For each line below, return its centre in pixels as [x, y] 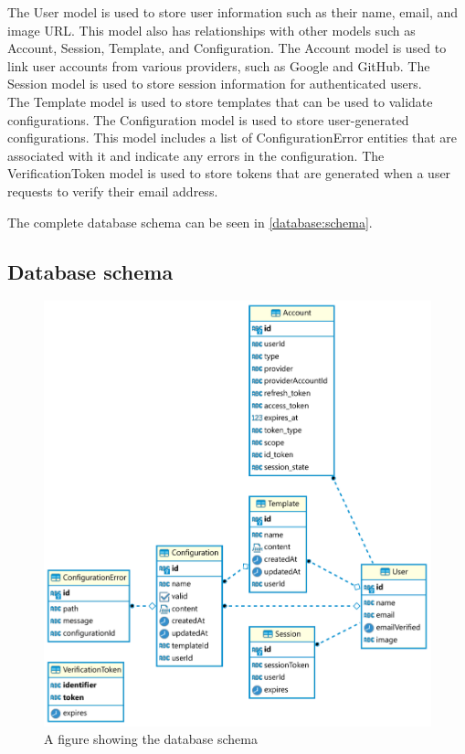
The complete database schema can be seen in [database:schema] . [190, 222]
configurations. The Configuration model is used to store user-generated [208, 119]
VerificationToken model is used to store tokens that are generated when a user [229, 173]
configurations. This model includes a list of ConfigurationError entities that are [232, 138]
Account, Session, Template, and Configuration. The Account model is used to [227, 48]
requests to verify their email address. [113, 191]
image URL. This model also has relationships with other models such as [211, 30]
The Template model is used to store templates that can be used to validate [220, 101]
